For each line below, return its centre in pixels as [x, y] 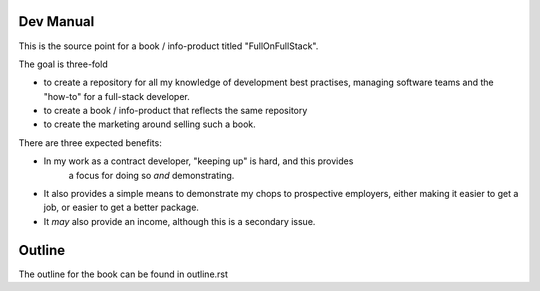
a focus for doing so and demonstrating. [151, 175]
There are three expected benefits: [90, 142]
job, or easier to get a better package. [121, 207]
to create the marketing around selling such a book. [150, 124]
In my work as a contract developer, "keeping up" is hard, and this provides [198, 161]
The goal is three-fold [63, 64]
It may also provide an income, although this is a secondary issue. [179, 221]
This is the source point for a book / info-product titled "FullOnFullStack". [168, 46]
